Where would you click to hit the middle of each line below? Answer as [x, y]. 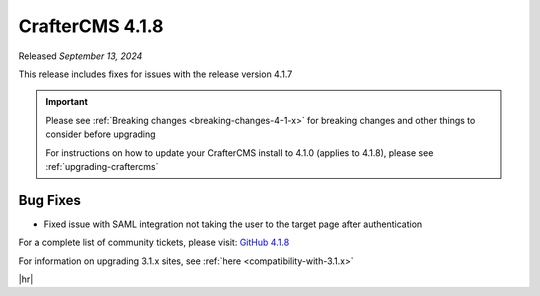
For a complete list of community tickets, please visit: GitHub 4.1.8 [154, 242]
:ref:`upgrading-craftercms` [102, 166]
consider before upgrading [100, 134]
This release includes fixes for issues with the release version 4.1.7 [155, 74]
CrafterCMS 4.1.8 [91, 26]
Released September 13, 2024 [80, 56]
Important [67, 102]
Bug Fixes [50, 200]
